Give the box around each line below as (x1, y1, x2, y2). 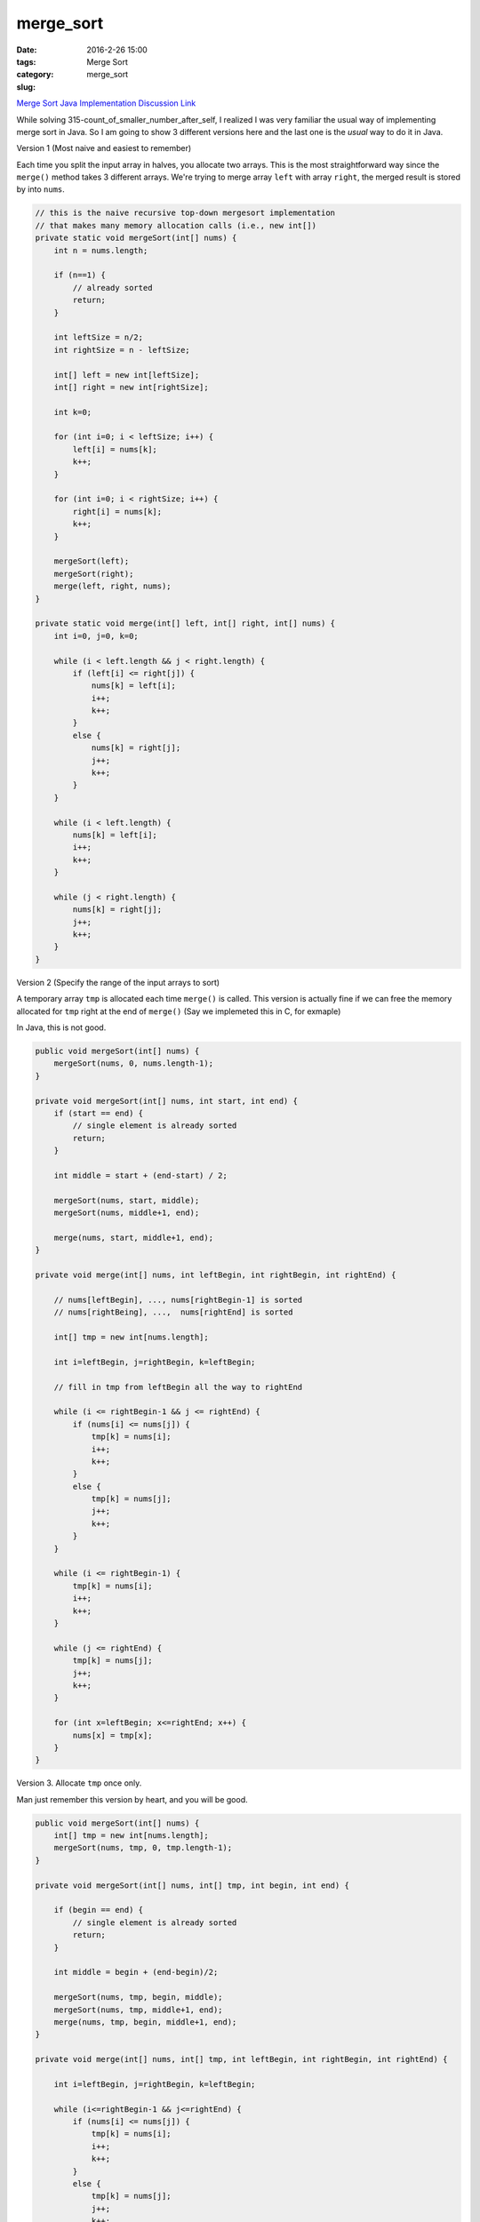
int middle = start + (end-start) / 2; (53, 1170, 228, 1180)
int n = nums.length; (53, 245, 148, 255)
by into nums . (16, 184, 66, 195)
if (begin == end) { (53, 1905, 144, 1915)
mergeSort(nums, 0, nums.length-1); (53, 1059, 213, 1068)
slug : (16, 81, 36, 92)
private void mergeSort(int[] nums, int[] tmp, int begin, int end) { (35, 1880, 350, 1890)
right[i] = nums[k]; (72, 507, 163, 516)
